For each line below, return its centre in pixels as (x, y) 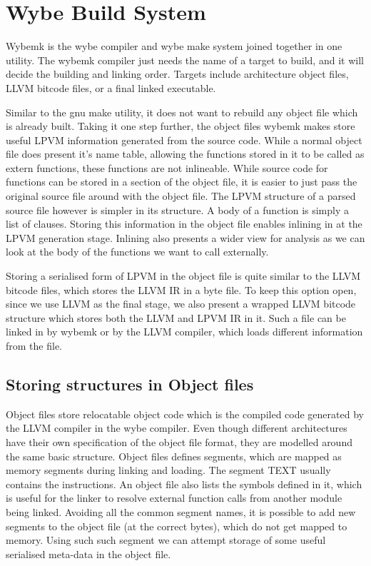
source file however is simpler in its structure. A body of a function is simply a (177, 209)
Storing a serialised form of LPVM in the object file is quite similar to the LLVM (183, 276)
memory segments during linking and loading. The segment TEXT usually (168, 470)
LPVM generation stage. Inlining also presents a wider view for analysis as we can (185, 237)
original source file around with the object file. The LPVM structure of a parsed (181, 196)
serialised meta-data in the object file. (88, 554)
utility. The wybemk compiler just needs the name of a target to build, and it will (185, 60)
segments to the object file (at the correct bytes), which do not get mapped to (177, 526)
